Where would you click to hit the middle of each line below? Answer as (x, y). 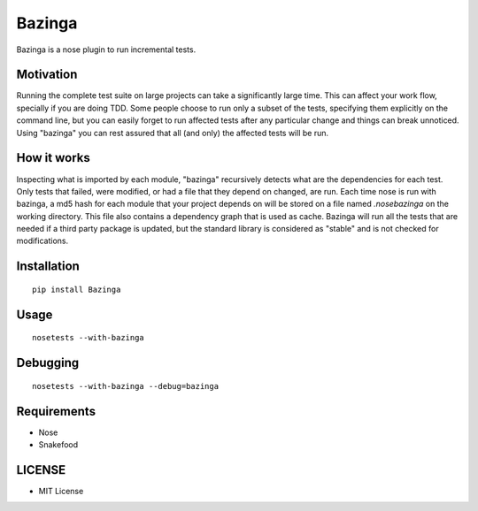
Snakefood (58, 445)
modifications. (42, 241)
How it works (53, 158)
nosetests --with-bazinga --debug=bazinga (126, 386)
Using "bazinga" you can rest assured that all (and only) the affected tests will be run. (173, 133)
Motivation (47, 75)
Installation (48, 267)
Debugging (48, 363)
